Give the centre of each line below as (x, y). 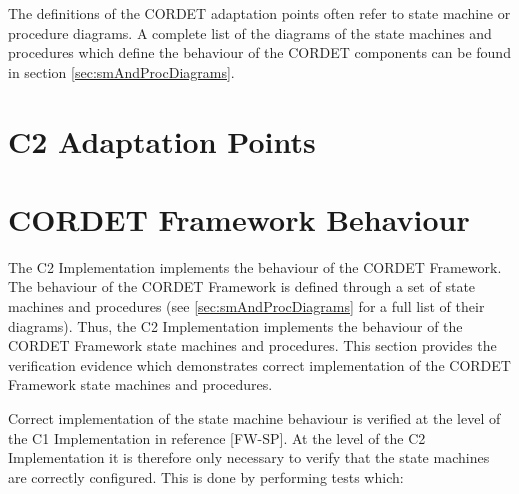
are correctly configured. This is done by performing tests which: (206, 476)
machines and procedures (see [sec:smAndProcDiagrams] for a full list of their (246, 306)
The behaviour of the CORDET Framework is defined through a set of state (242, 286)
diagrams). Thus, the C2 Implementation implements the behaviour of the (235, 325)
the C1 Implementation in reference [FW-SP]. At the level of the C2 (217, 437)
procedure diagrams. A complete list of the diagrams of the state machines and (250, 32)
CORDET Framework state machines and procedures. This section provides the (252, 345)
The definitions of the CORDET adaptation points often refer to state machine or (259, 13)
